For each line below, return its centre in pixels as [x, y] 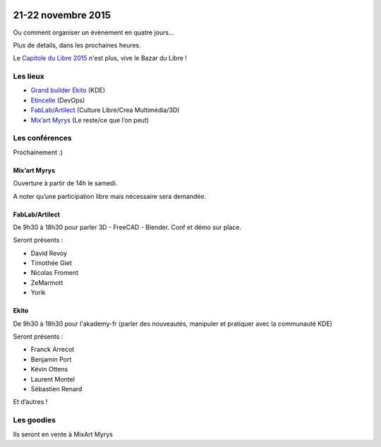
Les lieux [29, 76]
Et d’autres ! [30, 402]
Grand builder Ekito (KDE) [68, 90]
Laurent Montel [53, 379]
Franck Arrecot [53, 350]
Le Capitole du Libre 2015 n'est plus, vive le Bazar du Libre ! [100, 58]
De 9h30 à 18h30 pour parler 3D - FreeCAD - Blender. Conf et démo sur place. [127, 227]
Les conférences [42, 138]
